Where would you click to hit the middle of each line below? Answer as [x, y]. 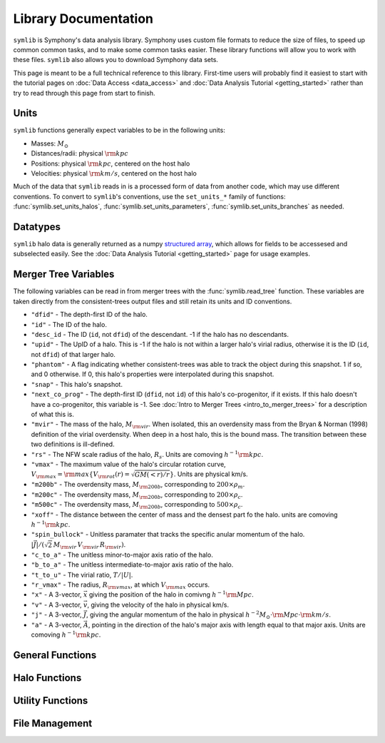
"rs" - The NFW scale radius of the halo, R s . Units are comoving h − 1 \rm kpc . [147, 455]
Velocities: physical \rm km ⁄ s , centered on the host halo [114, 173]
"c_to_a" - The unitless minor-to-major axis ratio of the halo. [122, 555]
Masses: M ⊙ [50, 144]
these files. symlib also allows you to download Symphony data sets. [116, 60]
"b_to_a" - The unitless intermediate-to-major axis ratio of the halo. [132, 565]
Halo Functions [47, 678]
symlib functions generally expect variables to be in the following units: [119, 130]
